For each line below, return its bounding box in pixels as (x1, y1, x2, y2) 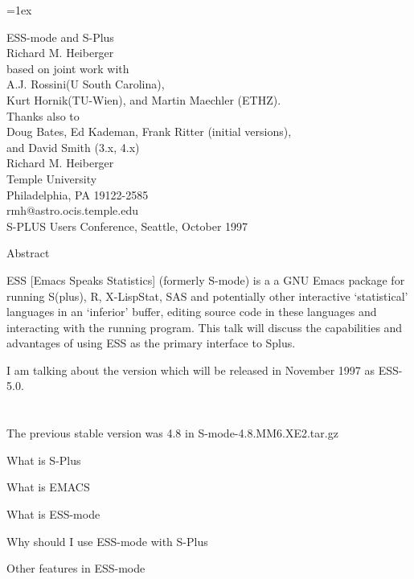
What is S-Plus (6, 451, 81, 468)
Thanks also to (6, 107, 80, 124)
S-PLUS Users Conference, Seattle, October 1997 (6, 217, 248, 234)
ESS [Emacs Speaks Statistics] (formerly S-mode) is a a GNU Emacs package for (6, 271, 405, 288)
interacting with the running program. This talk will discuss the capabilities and (6, 318, 403, 335)
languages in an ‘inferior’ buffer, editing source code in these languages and (6, 303, 377, 320)
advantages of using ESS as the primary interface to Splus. (6, 335, 296, 351)
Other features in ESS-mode (6, 560, 146, 577)
